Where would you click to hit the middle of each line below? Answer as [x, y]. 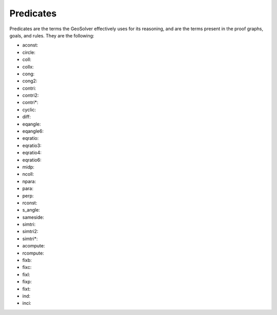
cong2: [30, 81]
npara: [29, 181]
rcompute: [33, 253]
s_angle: [31, 210]
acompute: [34, 246]
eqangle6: [33, 131]
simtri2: [30, 232]
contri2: [31, 95]
